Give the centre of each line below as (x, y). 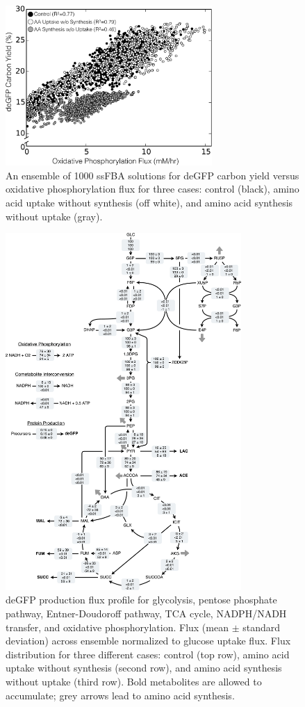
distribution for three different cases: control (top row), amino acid (148, 654)
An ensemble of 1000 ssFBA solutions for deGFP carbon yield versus (152, 175)
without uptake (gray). (54, 216)
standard (262, 627)
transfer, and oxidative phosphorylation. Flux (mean (117, 627)
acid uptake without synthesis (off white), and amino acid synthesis (149, 202)
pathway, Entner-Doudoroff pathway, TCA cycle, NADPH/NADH (146, 613)
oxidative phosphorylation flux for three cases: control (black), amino (152, 189)
